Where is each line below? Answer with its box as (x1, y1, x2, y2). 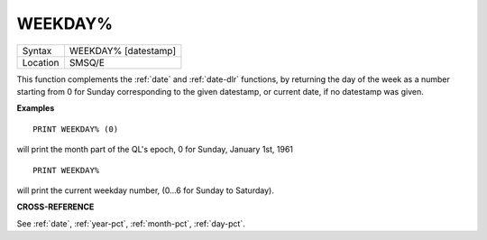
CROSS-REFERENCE (16, 201, 95, 212)
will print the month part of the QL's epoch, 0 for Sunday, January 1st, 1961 (16, 144, 293, 155)
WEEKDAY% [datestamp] (69, 44, 177, 57)
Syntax (22, 44, 52, 57)
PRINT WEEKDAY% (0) (32, 124, 119, 134)
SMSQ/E (69, 56, 106, 69)
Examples (16, 103, 55, 114)
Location (22, 56, 60, 69)
